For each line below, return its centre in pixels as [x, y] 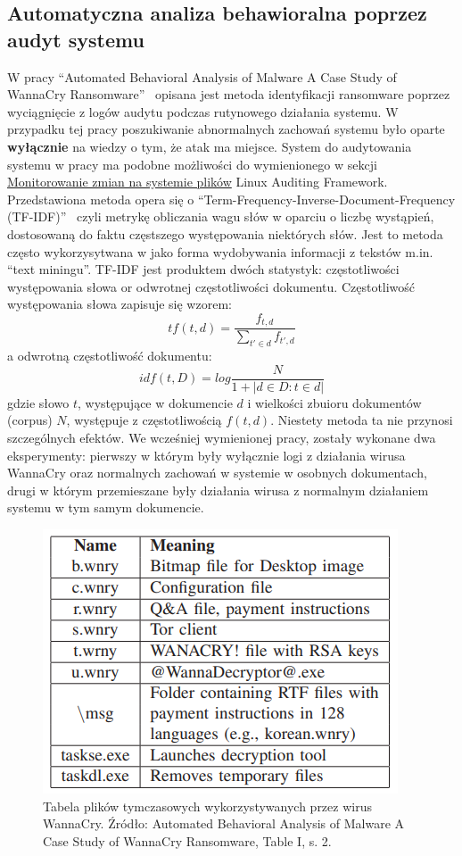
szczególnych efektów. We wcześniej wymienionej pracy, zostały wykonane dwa [222, 438]
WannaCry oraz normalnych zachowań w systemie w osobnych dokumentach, [217, 473]
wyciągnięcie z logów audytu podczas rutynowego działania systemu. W [203, 111]
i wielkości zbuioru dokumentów [334, 402]
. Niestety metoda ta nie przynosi [362, 420]
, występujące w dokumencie [155, 402]
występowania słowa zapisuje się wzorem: [120, 304]
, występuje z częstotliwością [144, 420]
